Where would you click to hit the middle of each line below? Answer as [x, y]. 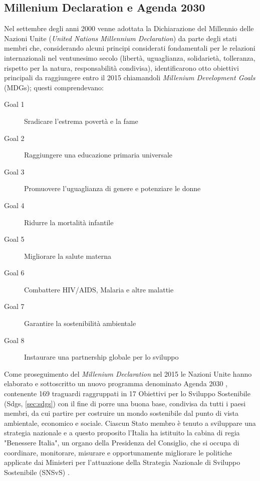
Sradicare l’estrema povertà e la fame [81, 121]
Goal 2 [14, 138]
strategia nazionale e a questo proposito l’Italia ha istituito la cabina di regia [122, 433]
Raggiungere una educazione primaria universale [98, 155]
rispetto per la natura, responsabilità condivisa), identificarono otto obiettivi [121, 67]
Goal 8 [14, 340]
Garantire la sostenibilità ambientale [80, 323]
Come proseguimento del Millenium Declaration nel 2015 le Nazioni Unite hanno [128, 373]
